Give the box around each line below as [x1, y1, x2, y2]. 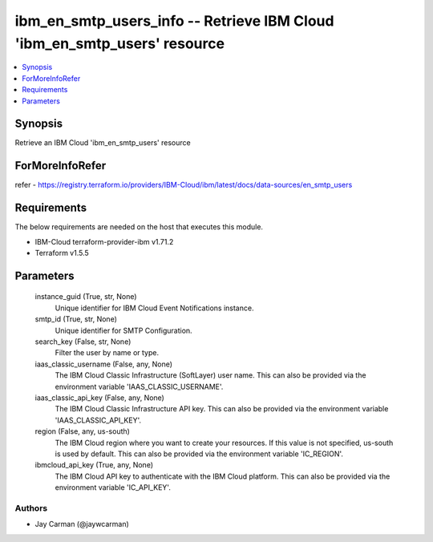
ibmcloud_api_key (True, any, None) [34, 460, 154, 470]
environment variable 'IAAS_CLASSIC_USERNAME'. [55, 382, 224, 391]
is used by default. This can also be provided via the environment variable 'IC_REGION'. [55, 449, 344, 459]
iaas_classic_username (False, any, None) [34, 359, 172, 369]
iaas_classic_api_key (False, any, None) [34, 393, 164, 402]
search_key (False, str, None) [34, 337, 132, 346]
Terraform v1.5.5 [34, 249, 90, 258]
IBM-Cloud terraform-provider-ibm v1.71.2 [34, 237, 174, 246]
